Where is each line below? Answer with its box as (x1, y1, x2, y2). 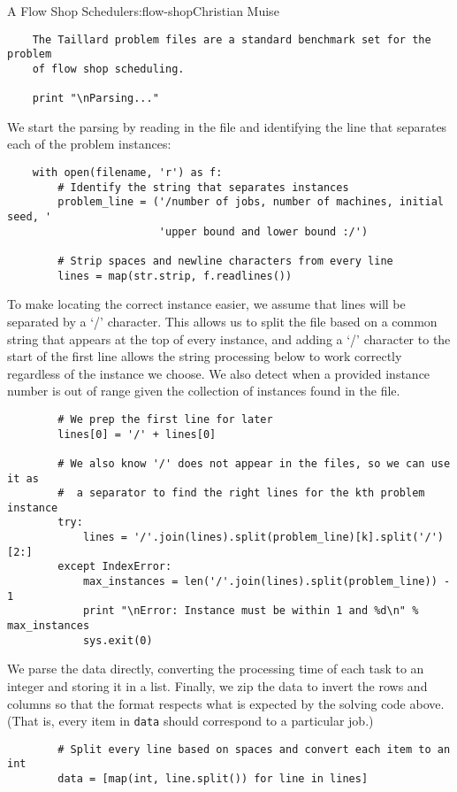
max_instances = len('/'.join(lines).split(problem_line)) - (82, 575, 451, 588)
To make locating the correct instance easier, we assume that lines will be (7, 295, 406, 313)
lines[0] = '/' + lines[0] (57, 427, 217, 441)
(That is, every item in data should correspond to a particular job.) (7, 711, 374, 730)
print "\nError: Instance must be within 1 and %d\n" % (82, 604, 419, 618)
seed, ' (7, 211, 52, 224)
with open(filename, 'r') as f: (32, 166, 223, 180)
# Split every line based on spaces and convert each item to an (57, 742, 451, 756)
